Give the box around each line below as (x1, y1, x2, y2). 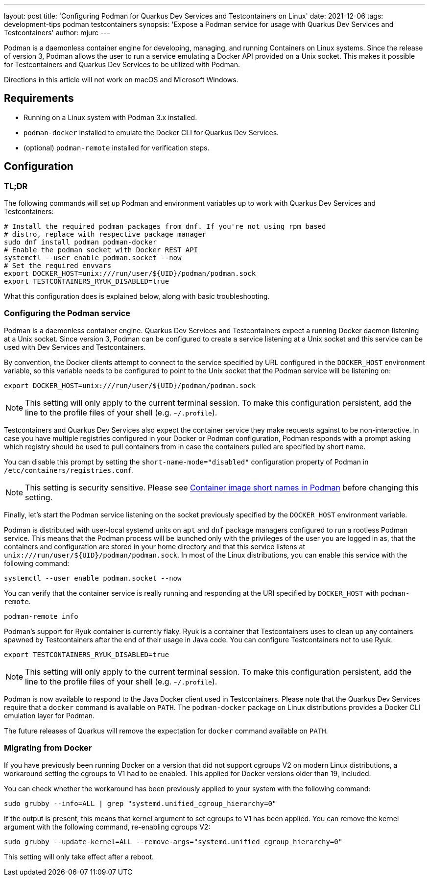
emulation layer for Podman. (4, 711, 95, 720)
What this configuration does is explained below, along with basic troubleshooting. (4, 292, 270, 301)
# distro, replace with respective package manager (4, 230, 207, 239)
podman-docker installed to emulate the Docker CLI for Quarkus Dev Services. (24, 128, 279, 137)
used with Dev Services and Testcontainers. (4, 342, 146, 351)
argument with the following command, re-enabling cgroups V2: (4, 822, 211, 831)
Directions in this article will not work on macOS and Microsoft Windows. (4, 75, 238, 84)
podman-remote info (4, 612, 78, 620)
